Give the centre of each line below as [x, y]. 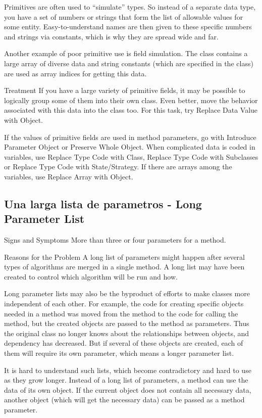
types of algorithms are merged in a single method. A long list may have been [124, 267]
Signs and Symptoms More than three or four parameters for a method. [115, 240]
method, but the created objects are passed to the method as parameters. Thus [127, 323]
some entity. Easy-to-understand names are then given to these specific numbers [128, 27]
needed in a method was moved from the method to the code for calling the [121, 313]
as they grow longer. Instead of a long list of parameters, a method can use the [126, 380]
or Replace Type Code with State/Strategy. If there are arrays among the [118, 167]
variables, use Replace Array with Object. [69, 176]
